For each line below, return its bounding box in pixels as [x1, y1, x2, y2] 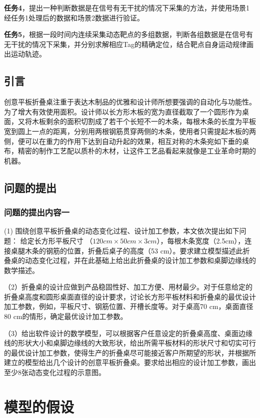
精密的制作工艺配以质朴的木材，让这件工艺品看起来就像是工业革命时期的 [17, 145, 256, 156]
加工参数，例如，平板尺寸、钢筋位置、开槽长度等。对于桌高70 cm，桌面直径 [4, 301, 253, 311]
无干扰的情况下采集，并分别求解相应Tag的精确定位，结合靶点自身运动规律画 [4, 38, 253, 49]
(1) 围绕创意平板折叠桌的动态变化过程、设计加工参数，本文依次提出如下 [4, 225, 239, 236]
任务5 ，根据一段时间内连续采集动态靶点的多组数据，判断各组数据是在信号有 [4, 29, 253, 39]
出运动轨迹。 [4, 48, 46, 59]
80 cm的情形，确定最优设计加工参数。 [4, 311, 127, 321]
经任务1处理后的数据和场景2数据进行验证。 [4, 12, 144, 22]
